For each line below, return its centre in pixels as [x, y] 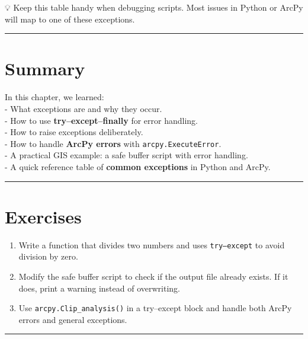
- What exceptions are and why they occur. [84, 108]
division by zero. [48, 256]
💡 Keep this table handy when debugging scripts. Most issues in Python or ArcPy [154, 7]
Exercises [43, 216]
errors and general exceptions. [73, 319]
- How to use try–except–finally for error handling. [102, 120]
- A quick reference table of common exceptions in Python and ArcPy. [138, 166]
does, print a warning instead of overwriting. [99, 288]
